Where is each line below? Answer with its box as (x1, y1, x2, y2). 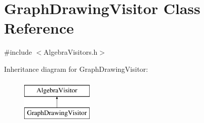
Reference (4, 18, 74, 38)
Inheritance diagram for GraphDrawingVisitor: (4, 63, 148, 74)
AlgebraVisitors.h (43, 47, 98, 57)
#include (4, 47, 32, 57)
